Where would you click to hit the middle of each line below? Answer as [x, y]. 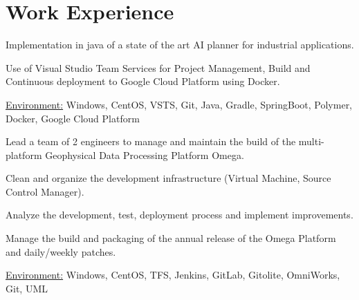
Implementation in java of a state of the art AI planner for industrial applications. [180, 45]
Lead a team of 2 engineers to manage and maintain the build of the [151, 141]
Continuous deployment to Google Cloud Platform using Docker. [143, 81]
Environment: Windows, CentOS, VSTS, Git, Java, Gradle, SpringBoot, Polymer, [179, 104]
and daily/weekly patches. [61, 251]
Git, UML [27, 288]
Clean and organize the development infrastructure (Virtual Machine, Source [168, 178]
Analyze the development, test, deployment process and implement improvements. [179, 215]
